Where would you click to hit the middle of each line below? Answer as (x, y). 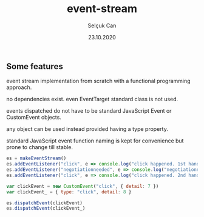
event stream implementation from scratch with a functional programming (98, 81)
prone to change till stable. (39, 147)
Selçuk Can (102, 25)
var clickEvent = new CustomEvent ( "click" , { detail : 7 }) (83, 186)
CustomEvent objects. (34, 118)
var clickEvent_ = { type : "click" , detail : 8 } (69, 192)
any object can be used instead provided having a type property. (87, 129)
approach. (19, 87)
